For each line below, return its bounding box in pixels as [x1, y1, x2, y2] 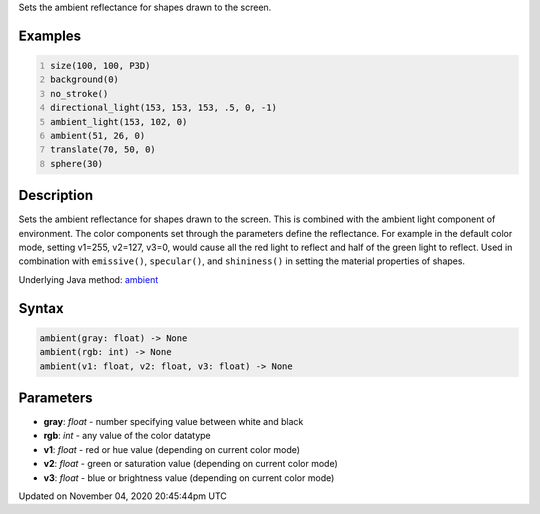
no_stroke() [50, 88, 109, 99]
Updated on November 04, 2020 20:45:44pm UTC [18, 490, 227, 502]
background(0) [50, 74, 120, 85]
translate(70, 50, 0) [50, 144, 157, 155]
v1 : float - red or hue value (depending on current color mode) [43, 443, 300, 455]
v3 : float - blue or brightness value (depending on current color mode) [43, 471, 335, 484]
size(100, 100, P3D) [50, 60, 151, 71]
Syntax [18, 300, 64, 317]
